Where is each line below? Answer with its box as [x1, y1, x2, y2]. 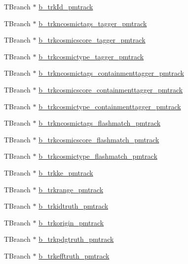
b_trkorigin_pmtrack [38, 217, 104, 227]
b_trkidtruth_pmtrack [38, 201, 109, 211]
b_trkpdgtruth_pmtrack [38, 234, 114, 244]
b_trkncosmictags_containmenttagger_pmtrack [38, 68, 184, 78]
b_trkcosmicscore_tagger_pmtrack [38, 35, 146, 45]
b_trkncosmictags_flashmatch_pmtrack [38, 118, 161, 128]
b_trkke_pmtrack [38, 167, 93, 177]
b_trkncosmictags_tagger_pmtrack [38, 18, 147, 28]
